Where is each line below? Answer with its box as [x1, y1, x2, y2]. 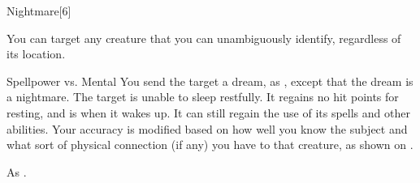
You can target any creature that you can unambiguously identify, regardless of [6, 29, 401, 46]
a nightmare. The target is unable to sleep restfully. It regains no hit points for [6, 88, 399, 105]
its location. [6, 45, 66, 62]
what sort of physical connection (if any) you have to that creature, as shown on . [6, 136, 414, 153]
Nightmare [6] [6, 2, 71, 19]
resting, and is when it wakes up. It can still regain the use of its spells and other [6, 104, 410, 121]
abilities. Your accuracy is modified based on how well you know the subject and [6, 120, 408, 137]
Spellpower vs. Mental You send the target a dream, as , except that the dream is [6, 72, 414, 89]
